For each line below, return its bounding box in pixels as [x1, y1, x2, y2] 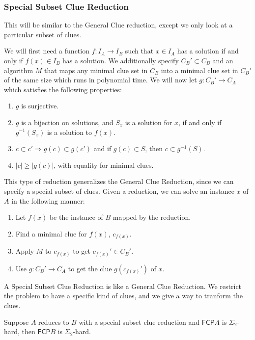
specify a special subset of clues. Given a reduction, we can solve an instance [4, 185, 234, 196]
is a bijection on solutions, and [21, 117, 113, 127]
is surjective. [21, 101, 59, 111]
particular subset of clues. [4, 29, 82, 39]
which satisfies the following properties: [4, 84, 122, 94]
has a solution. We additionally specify [62, 55, 179, 65]
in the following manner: [11, 195, 85, 206]
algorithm [4, 65, 33, 75]
